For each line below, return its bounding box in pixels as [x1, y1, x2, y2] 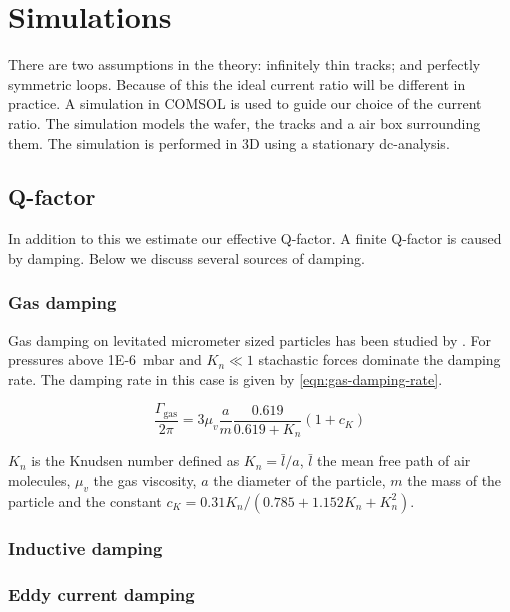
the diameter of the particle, [213, 470, 386, 491]
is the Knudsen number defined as [31, 450, 240, 471]
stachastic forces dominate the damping [258, 349, 501, 370]
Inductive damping [8, 535, 163, 560]
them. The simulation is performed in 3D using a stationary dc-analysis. [8, 132, 450, 153]
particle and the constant [8, 490, 162, 511]
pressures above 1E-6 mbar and [8, 349, 202, 370]
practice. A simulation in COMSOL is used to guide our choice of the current [8, 93, 482, 114]
